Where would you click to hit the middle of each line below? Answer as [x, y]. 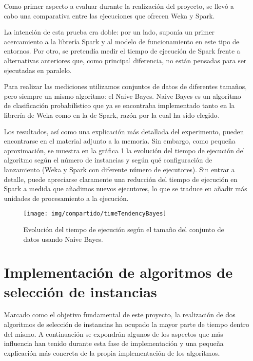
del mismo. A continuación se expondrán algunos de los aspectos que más [114, 334]
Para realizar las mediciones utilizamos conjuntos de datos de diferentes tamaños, [126, 86]
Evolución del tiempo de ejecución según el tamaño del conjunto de [124, 229]
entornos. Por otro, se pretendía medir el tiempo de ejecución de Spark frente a [122, 51]
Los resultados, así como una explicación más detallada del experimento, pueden [124, 131]
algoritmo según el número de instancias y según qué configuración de [108, 160]
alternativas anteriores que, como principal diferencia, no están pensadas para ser [125, 60]
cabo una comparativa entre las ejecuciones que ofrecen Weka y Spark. [109, 15]
